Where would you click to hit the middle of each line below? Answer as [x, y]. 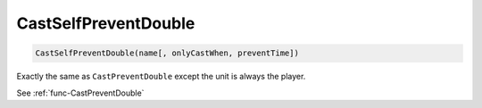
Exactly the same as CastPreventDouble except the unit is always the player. [161, 77]
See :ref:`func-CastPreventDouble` [80, 93]
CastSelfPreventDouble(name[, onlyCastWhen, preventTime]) [167, 53]
